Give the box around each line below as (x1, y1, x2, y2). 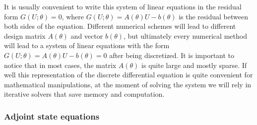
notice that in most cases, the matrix (4, 60, 117, 70)
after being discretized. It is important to (109, 50, 235, 60)
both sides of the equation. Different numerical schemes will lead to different (4, 21, 236, 31)
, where (62, 11, 84, 21)
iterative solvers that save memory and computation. (4, 89, 165, 99)
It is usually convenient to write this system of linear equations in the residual (4, 1, 242, 11)
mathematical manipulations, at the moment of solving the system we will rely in (4, 79, 252, 89)
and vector (70, 30, 103, 41)
